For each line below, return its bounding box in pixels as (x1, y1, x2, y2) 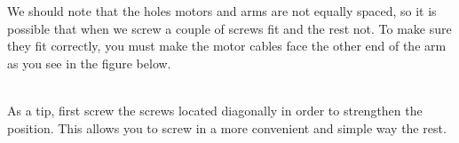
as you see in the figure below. (7, 53, 171, 72)
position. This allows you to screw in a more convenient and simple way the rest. (7, 118, 447, 137)
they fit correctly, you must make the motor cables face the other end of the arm (7, 36, 447, 55)
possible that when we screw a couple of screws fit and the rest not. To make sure (7, 19, 452, 37)
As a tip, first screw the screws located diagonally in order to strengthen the (7, 100, 423, 119)
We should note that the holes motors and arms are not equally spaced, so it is (7, 2, 437, 20)
